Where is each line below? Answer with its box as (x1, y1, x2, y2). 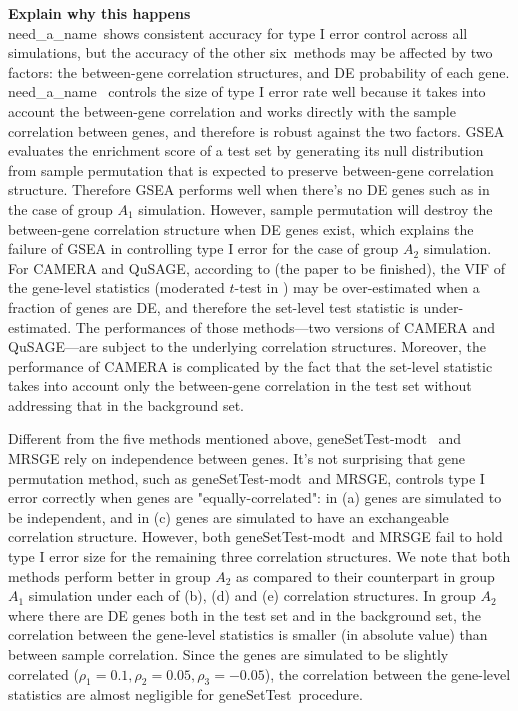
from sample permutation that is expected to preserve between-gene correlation (8, 159, 494, 180)
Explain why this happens (8, 3, 191, 23)
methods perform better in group (8, 565, 211, 586)
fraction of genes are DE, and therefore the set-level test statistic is (8, 296, 419, 317)
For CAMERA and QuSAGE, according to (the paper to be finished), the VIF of (8, 257, 506, 278)
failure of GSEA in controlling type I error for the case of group (8, 238, 399, 259)
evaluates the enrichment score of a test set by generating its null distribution (8, 140, 484, 161)
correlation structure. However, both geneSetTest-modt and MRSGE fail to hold (8, 526, 503, 547)
